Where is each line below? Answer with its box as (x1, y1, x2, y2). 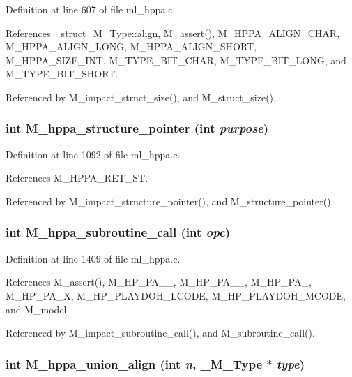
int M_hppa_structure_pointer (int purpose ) (6, 119, 269, 137)
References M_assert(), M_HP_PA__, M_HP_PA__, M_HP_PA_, (6, 274, 312, 289)
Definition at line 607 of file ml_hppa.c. (6, 2, 176, 16)
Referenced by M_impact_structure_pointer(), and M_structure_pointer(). (6, 193, 334, 208)
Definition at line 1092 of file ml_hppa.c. (6, 147, 181, 161)
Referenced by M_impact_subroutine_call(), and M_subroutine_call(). (6, 325, 315, 340)
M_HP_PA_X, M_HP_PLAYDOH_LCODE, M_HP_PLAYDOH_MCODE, (6, 288, 346, 302)
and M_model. (6, 302, 70, 316)
